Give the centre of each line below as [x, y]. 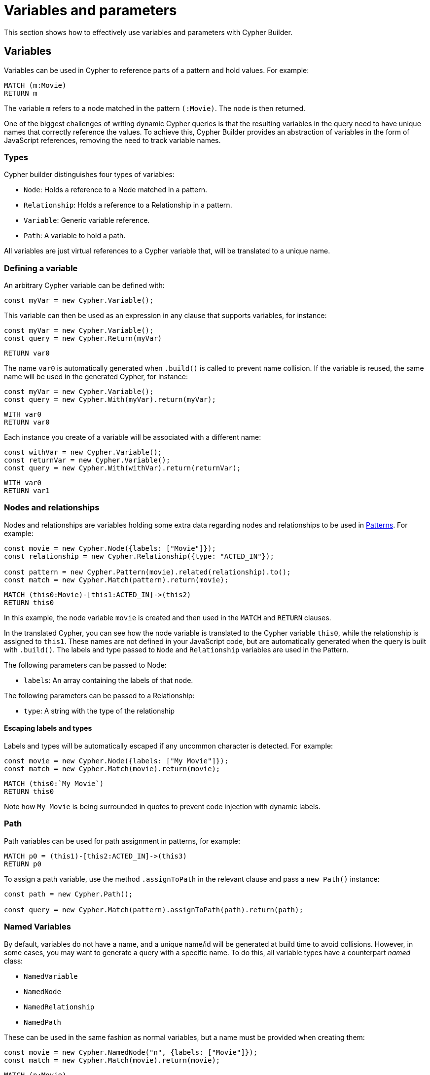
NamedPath [42, 1022]
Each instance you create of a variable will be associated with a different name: [133, 437]
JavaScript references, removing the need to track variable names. [112, 140]
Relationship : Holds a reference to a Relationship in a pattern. [128, 205]
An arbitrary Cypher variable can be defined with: [84, 286]
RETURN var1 [27, 491]
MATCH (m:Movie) [35, 85]
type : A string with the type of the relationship [99, 711]
